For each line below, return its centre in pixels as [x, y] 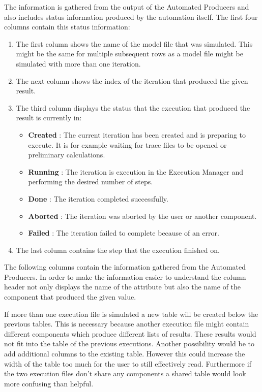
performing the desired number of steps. [91, 182]
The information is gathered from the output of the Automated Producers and [127, 7]
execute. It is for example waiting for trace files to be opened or [127, 144]
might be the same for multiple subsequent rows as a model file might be [129, 54]
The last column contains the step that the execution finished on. [118, 250]
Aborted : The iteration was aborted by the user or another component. [142, 216]
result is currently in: [49, 118]
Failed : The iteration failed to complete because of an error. [124, 233]
